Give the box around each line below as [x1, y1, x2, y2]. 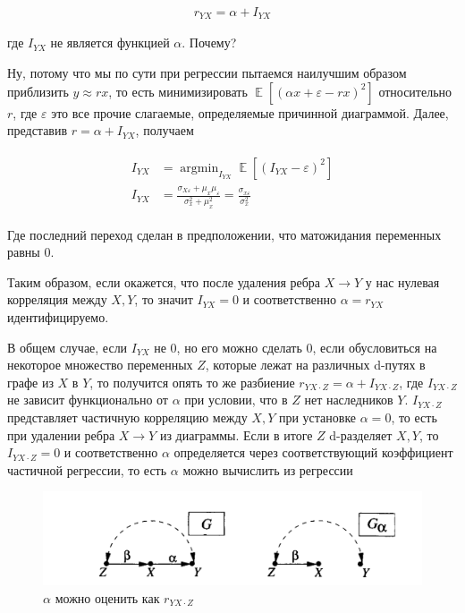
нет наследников [304, 390, 393, 409]
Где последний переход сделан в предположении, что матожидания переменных [7, 225, 442, 243]
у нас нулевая [365, 272, 440, 291]
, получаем [135, 121, 194, 140]
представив [7, 121, 68, 140]
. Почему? [182, 33, 237, 52]
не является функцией [50, 33, 170, 52]
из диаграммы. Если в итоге [159, 425, 313, 444]
